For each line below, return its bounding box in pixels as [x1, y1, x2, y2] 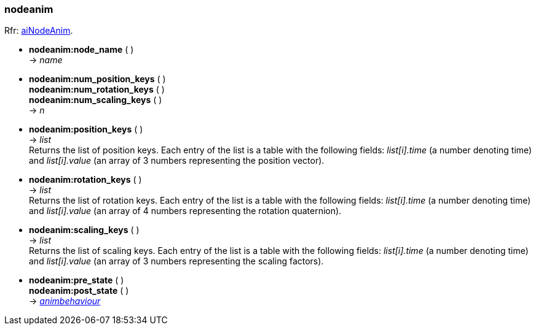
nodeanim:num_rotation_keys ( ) [29, 84, 165, 95]
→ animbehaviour [29, 296, 101, 307]
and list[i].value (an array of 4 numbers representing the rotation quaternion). [29, 205, 342, 217]
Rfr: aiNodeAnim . [4, 25, 73, 36]
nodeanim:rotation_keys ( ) [29, 174, 142, 185]
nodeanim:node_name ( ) [29, 44, 134, 55]
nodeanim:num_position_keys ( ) [29, 74, 166, 85]
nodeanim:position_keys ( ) [29, 124, 143, 135]
